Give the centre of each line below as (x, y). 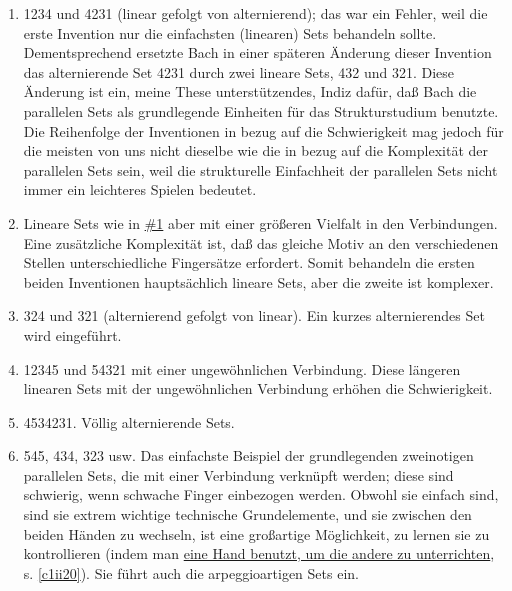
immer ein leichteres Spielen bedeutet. (140, 189)
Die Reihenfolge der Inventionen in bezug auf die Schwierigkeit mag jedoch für (263, 130)
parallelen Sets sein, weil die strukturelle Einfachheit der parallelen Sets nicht (260, 169)
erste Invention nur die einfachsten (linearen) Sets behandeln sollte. (230, 32)
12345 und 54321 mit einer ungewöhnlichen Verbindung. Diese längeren (242, 368)
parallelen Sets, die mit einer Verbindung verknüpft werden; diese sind (238, 474)
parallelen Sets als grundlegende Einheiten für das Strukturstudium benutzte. (261, 110)
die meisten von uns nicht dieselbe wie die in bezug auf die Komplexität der (255, 150)
